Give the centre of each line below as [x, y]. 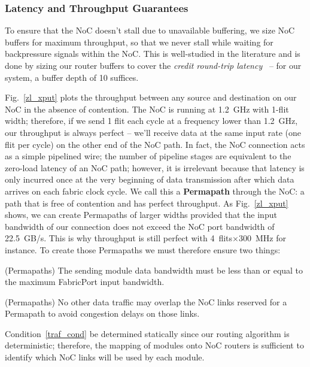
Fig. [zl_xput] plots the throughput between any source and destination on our [151, 97]
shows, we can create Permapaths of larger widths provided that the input [141, 215]
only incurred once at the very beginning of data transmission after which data [150, 179]
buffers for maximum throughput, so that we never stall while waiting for [139, 42]
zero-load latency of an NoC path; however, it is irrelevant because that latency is [155, 167]
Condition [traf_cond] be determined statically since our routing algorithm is [147, 333]
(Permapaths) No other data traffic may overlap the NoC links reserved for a [146, 301]
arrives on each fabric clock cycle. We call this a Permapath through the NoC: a [155, 191]
